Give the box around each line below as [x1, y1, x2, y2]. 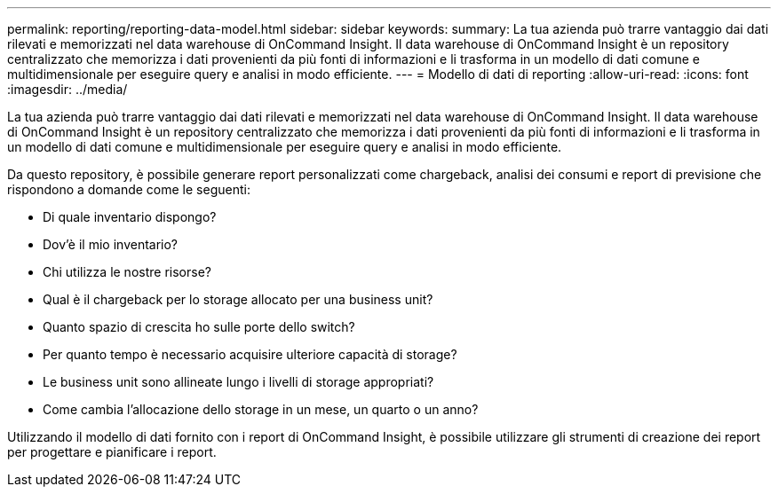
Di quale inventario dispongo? [43, 209, 217, 224]
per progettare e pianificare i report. [7, 444, 217, 459]
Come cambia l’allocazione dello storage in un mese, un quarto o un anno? [43, 402, 479, 417]
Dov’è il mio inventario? [43, 237, 179, 252]
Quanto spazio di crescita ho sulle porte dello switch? [43, 319, 355, 334]
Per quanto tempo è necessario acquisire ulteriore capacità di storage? [43, 347, 457, 362]
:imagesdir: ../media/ [7, 82, 128, 97]
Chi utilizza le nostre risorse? [43, 264, 211, 279]
